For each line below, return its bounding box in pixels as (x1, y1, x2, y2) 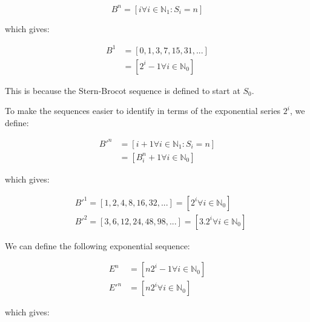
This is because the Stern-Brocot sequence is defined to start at (5, 84, 240, 96)
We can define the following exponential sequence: (5, 239, 190, 252)
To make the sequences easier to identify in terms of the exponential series (5, 104, 281, 117)
